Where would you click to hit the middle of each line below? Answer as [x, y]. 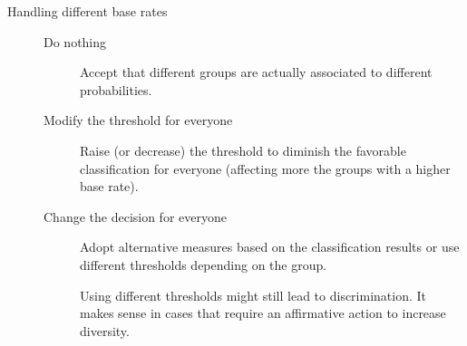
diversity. [105, 330]
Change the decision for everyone [135, 216]
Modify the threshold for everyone [138, 120]
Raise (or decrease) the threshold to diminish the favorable [243, 150]
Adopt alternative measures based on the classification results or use [270, 247]
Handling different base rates [88, 11]
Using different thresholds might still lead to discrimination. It [253, 295]
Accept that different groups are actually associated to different [256, 72]
